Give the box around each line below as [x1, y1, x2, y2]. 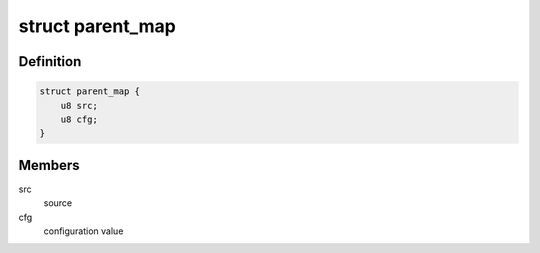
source [43, 197, 73, 209]
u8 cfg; [60, 113, 99, 125]
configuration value [43, 225, 124, 237]
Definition [18, 53, 82, 70]
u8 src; [60, 100, 99, 111]
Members [18, 156, 80, 174]
